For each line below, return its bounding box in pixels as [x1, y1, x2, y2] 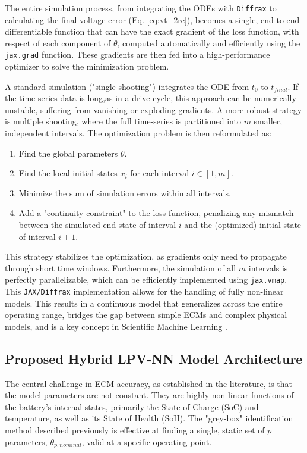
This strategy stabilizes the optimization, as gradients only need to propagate [5, 250, 287, 263]
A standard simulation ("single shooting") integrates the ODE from [5, 80, 249, 92]
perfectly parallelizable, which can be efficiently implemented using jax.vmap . [5, 273, 287, 286]
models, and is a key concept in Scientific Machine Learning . [5, 320, 227, 332]
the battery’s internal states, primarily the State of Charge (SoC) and [5, 400, 259, 413]
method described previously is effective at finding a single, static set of [5, 424, 265, 436]
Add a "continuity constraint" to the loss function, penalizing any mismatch [18, 207, 294, 219]
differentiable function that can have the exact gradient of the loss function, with [5, 25, 299, 38]
